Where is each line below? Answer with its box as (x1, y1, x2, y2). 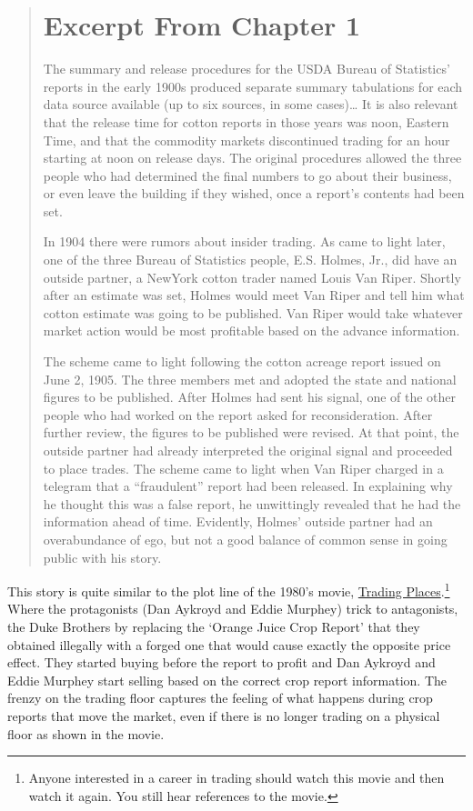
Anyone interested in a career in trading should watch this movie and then (28, 768, 445, 787)
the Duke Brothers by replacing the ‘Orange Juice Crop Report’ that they (7, 617, 420, 636)
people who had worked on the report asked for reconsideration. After (43, 405, 433, 424)
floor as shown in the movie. (7, 724, 165, 743)
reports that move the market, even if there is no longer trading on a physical (7, 706, 440, 725)
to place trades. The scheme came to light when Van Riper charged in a (43, 458, 444, 477)
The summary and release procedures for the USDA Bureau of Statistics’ (43, 59, 450, 78)
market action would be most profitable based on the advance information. (43, 321, 460, 340)
